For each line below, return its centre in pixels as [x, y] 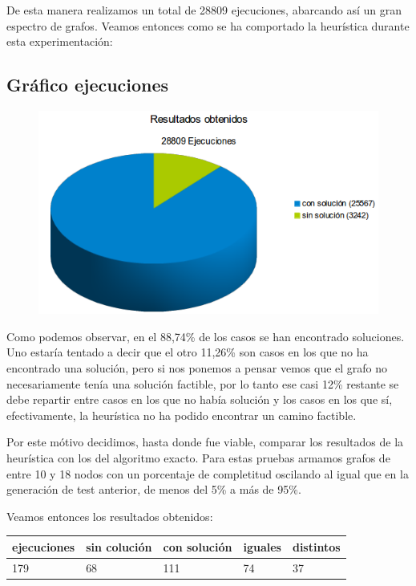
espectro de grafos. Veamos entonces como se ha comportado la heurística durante [208, 25]
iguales [262, 546]
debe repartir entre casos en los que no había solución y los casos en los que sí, [200, 399]
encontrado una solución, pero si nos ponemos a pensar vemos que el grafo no [197, 368]
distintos [316, 546]
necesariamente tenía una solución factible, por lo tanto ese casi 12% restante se [203, 383]
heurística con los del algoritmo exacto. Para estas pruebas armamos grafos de [198, 458]
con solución [198, 546]
